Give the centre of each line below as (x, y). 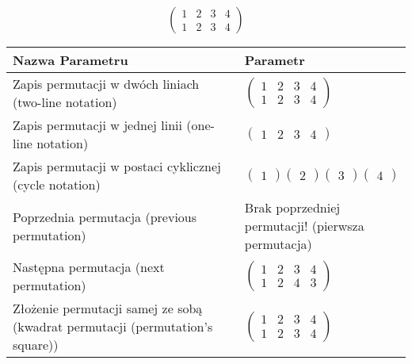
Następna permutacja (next (89, 267)
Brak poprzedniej (292, 207)
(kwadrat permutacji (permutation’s (113, 326)
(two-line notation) (65, 102)
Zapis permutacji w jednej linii (97, 125)
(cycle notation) (57, 184)
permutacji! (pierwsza (304, 226)
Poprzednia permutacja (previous (105, 216)
